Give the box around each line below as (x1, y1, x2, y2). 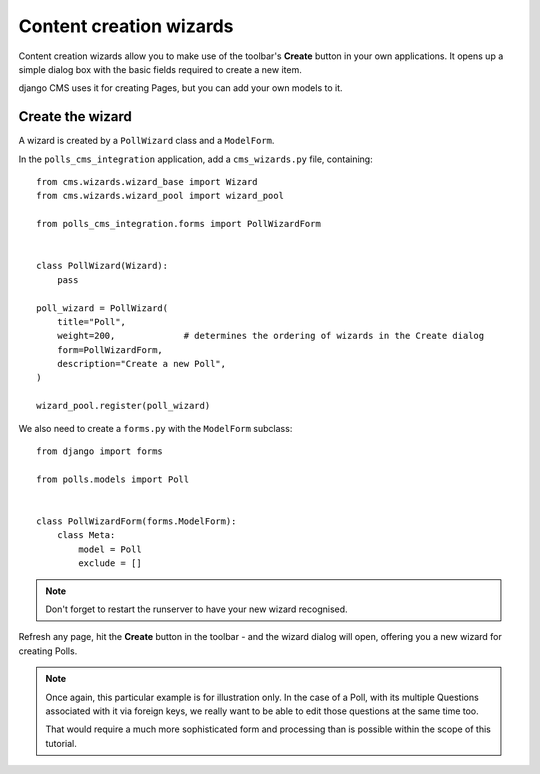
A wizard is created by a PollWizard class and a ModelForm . (18, 135, 275, 147)
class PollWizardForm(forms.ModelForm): (36, 516, 237, 527)
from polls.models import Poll (36, 473, 190, 485)
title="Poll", (56, 316, 127, 327)
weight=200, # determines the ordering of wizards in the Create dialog (56, 330, 485, 342)
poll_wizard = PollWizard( (36, 302, 169, 314)
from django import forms (36, 446, 164, 457)
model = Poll (78, 543, 142, 555)
